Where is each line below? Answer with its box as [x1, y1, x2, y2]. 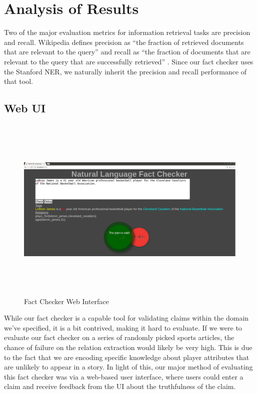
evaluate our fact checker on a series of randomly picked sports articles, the [4, 332, 234, 343]
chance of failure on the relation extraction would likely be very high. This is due [4, 342, 252, 353]
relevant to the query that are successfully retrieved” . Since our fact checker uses [4, 56, 253, 66]
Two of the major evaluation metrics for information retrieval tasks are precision [4, 27, 250, 37]
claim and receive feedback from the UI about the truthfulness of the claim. [4, 381, 236, 392]
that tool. [4, 76, 33, 86]
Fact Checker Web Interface [24, 296, 109, 306]
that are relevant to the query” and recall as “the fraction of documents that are [4, 46, 250, 57]
